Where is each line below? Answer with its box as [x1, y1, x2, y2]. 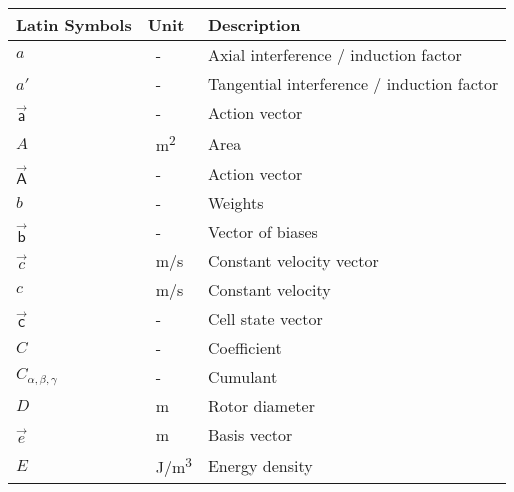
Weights [207, 191, 264, 215]
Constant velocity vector [207, 249, 379, 273]
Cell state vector [207, 307, 323, 331]
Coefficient [207, 336, 282, 360]
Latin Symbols [16, 13, 132, 36]
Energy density [207, 453, 313, 477]
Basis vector [207, 423, 293, 447]
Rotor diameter [207, 394, 315, 418]
